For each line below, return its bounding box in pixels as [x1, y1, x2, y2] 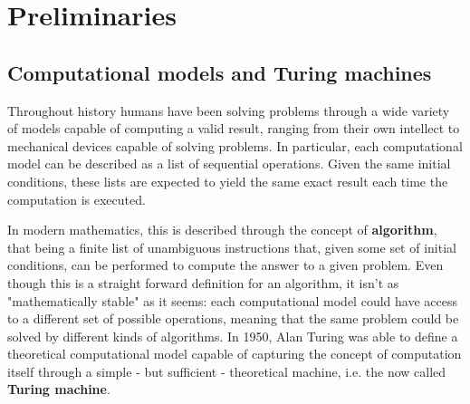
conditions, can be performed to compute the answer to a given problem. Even [7, 255, 444, 274]
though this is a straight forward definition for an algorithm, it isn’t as [7, 273, 399, 292]
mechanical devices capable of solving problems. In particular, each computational [7, 136, 463, 155]
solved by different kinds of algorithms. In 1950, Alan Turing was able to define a [7, 326, 458, 345]
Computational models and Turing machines [7, 58, 432, 86]
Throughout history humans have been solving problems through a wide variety [7, 101, 450, 120]
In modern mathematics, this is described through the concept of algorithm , [7, 220, 437, 239]
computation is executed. [7, 189, 146, 208]
